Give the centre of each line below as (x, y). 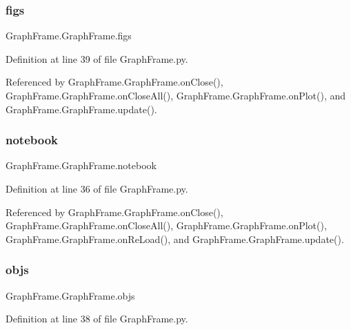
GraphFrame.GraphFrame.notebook (81, 165)
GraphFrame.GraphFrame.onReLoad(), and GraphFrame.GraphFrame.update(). (175, 239)
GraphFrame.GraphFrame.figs (69, 36)
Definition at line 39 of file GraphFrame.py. (97, 58)
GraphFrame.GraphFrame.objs (70, 295)
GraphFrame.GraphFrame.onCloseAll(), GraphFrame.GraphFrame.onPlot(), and (176, 95)
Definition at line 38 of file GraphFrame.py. (97, 319)
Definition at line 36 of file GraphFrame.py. (97, 188)
